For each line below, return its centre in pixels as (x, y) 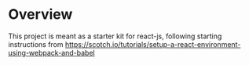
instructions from (36, 44)
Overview (40, 14)
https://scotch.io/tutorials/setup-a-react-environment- (153, 44)
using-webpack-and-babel (52, 52)
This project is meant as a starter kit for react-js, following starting (115, 36)
